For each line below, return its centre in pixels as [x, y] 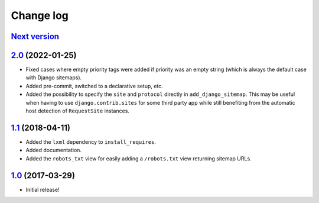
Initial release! [43, 189]
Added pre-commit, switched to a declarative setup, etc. [95, 86]
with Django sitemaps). [54, 78]
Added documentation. [54, 150]
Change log [40, 15]
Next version [35, 36]
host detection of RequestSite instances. [78, 111]
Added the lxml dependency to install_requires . [91, 141]
